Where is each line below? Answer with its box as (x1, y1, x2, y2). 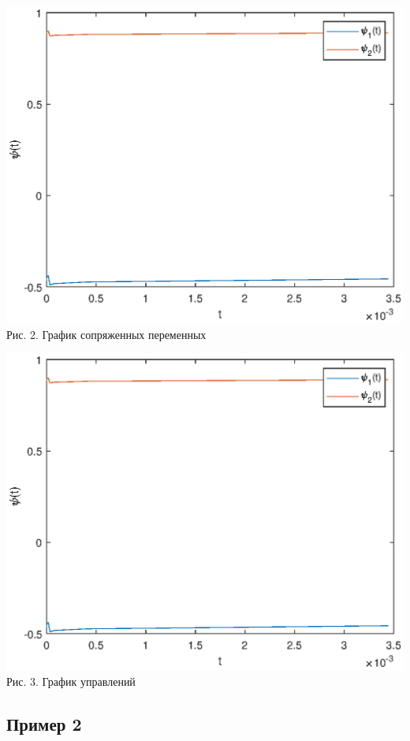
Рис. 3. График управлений (6, 673, 136, 689)
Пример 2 (6, 711, 82, 735)
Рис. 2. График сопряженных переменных (6, 326, 207, 342)
